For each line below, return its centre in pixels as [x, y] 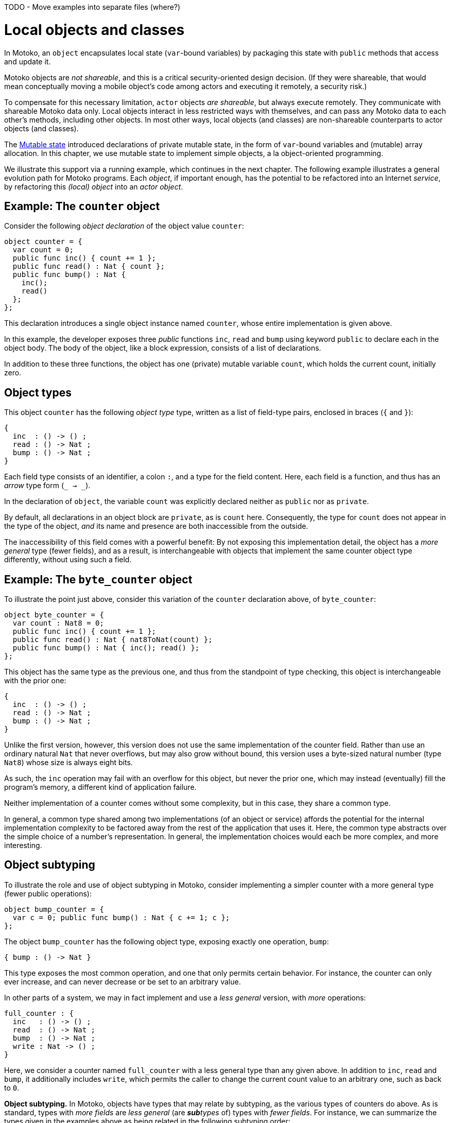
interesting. [23, 845]
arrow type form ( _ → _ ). [47, 486]
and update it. [28, 61]
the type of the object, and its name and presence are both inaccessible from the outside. [156, 526]
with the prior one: [35, 681]
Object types [38, 392]
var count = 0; [43, 250]
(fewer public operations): [48, 893]
